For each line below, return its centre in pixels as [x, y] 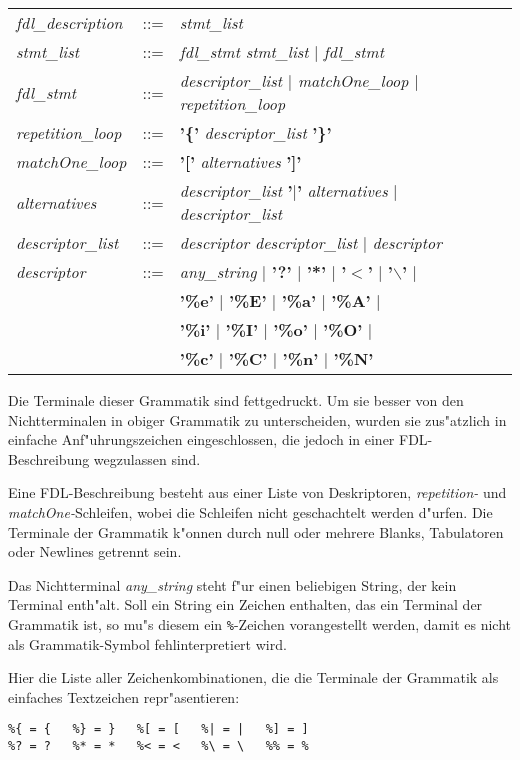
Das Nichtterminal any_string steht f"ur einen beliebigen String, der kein [232, 584]
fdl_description [69, 22]
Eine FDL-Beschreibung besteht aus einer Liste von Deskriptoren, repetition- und [257, 492]
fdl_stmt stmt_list [244, 51]
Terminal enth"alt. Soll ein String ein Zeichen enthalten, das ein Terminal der [245, 604]
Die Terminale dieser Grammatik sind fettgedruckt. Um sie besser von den [236, 400]
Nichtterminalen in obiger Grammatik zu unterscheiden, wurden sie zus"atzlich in [257, 419]
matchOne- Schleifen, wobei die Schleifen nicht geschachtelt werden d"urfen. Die [250, 511]
